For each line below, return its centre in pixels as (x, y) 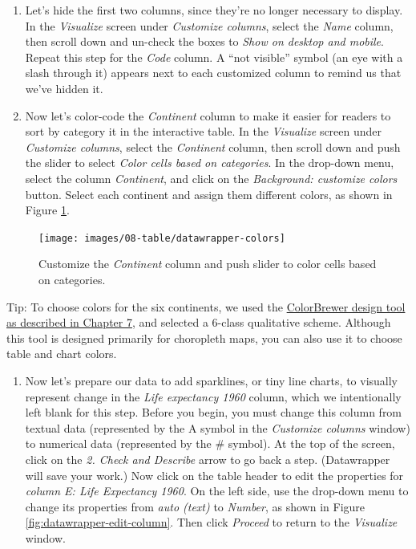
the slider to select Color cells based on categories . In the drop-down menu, (210, 163)
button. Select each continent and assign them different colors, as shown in (209, 194)
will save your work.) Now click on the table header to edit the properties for (214, 475)
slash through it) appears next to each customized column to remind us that (213, 73)
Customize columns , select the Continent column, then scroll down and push (213, 146)
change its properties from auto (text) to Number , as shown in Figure (195, 506)
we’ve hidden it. (64, 88)
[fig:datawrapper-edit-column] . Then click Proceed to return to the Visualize (211, 522)
